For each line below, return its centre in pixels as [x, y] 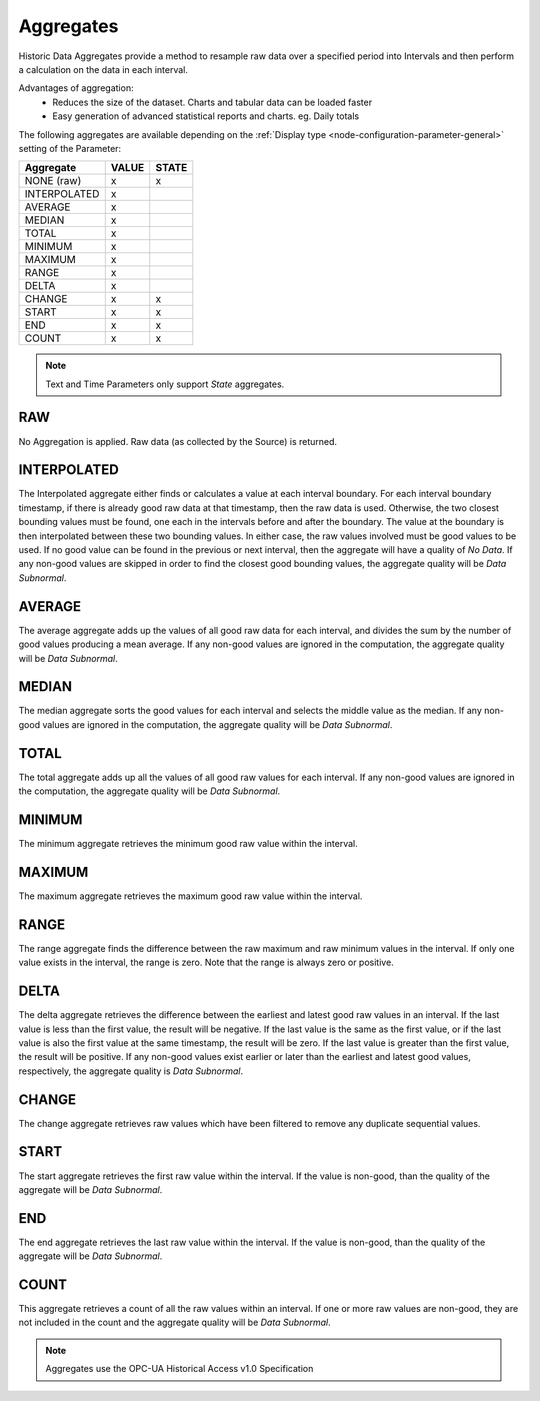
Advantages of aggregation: [76, 88]
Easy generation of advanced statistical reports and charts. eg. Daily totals [206, 116]
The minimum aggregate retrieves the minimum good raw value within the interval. [188, 844]
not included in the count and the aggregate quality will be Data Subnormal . [174, 1322]
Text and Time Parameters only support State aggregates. [165, 384]
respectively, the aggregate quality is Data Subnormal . [131, 1071]
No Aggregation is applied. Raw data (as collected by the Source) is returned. [178, 441]
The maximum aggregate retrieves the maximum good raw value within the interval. [190, 896]
